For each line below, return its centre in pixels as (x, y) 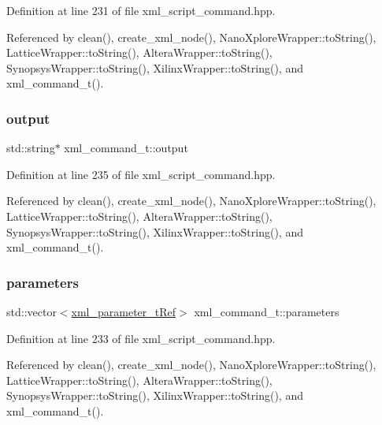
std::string (31, 148)
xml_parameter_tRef (124, 311)
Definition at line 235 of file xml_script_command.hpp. (141, 174)
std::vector (32, 311)
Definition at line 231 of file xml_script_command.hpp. (141, 10)
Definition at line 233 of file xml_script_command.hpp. (141, 338)
